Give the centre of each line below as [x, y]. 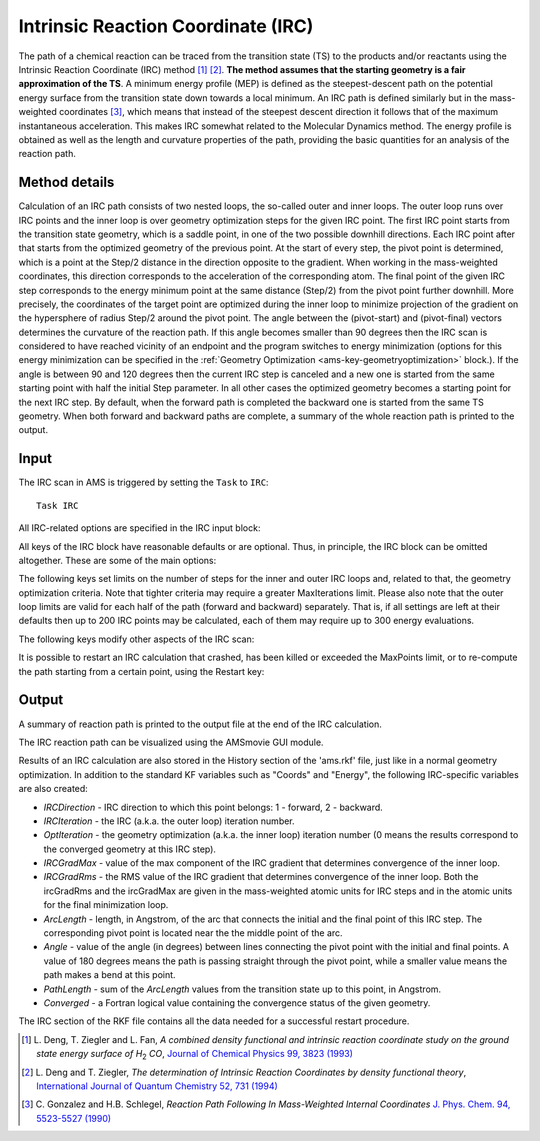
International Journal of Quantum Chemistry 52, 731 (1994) [157, 1086]
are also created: [53, 789]
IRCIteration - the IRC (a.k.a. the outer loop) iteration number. [169, 821]
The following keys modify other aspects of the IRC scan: [136, 639]
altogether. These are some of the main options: [117, 560]
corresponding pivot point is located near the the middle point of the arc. [193, 933]
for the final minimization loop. [106, 905]
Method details [66, 182]
